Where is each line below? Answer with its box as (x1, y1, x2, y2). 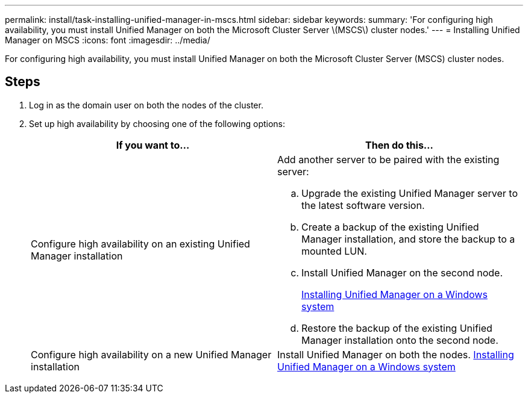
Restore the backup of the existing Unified (301, 322, 492, 334)
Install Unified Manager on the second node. (301, 266, 503, 279)
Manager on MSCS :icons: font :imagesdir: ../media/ (5, 35, 210, 45)
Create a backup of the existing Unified (301, 220, 479, 233)
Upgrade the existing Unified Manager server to (301, 187, 518, 199)
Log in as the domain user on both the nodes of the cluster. (29, 99, 263, 110)
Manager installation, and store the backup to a (301, 232, 515, 245)
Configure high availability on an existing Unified (31, 237, 250, 250)
